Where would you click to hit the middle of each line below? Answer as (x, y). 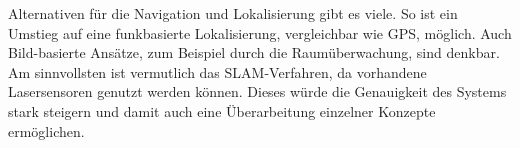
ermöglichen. (46, 130)
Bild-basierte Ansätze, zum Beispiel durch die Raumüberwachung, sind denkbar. (254, 52)
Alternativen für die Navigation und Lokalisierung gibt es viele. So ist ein (233, 13)
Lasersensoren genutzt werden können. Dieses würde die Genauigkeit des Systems (257, 91)
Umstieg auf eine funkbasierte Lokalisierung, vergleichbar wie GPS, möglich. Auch (260, 32)
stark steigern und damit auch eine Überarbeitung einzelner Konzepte (222, 110)
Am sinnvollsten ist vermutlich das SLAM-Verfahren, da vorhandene (217, 71)
